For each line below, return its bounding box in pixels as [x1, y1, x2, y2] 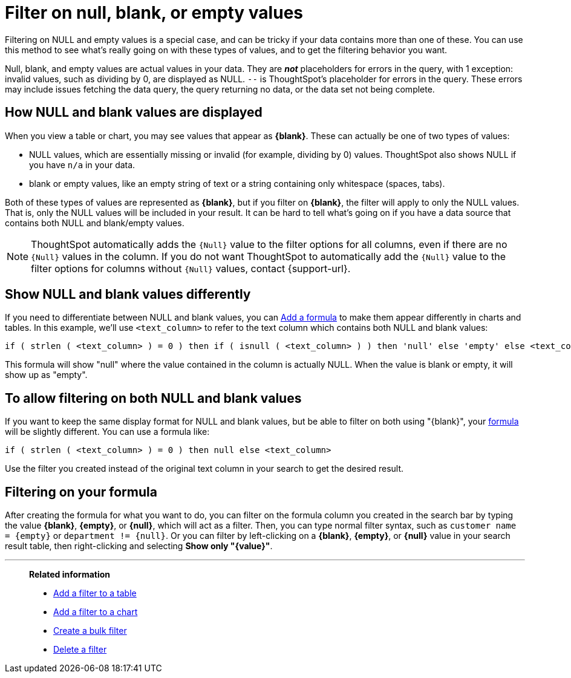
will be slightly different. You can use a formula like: [5, 426, 210, 437]
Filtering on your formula [5, 484, 157, 500]
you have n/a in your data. [29, 159, 135, 170]
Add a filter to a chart [53, 607, 138, 618]
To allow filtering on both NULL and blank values [5, 390, 302, 406]
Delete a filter [53, 644, 107, 655]
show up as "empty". [5, 370, 88, 380]
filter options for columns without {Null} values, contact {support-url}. [31, 262, 351, 275]
